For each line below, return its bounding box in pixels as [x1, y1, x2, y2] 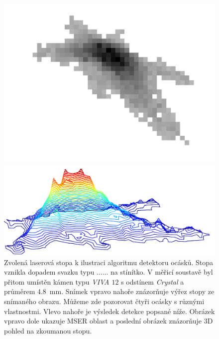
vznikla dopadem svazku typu [4, 267, 95, 277]
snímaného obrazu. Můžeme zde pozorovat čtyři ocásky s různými [4, 296, 205, 307]
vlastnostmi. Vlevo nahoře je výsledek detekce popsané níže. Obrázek [4, 306, 215, 316]
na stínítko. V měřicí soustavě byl [110, 267, 213, 277]
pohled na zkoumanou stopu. [4, 325, 92, 336]
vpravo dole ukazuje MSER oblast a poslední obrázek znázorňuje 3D [4, 316, 213, 326]
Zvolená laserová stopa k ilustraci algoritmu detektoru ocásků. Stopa [4, 257, 214, 267]
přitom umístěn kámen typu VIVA [4, 276, 109, 287]
